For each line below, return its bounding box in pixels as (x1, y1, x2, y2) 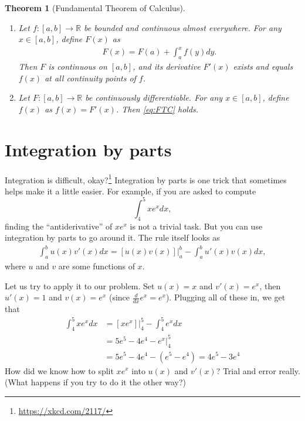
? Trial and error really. (216, 364, 300, 376)
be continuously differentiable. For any (85, 91, 223, 104)
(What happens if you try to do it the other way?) (5, 376, 186, 388)
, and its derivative (133, 60, 201, 73)
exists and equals (233, 60, 293, 73)
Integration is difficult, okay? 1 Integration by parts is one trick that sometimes (5, 172, 287, 186)
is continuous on (48, 60, 107, 73)
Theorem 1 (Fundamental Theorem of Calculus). (5, 2, 185, 13)
